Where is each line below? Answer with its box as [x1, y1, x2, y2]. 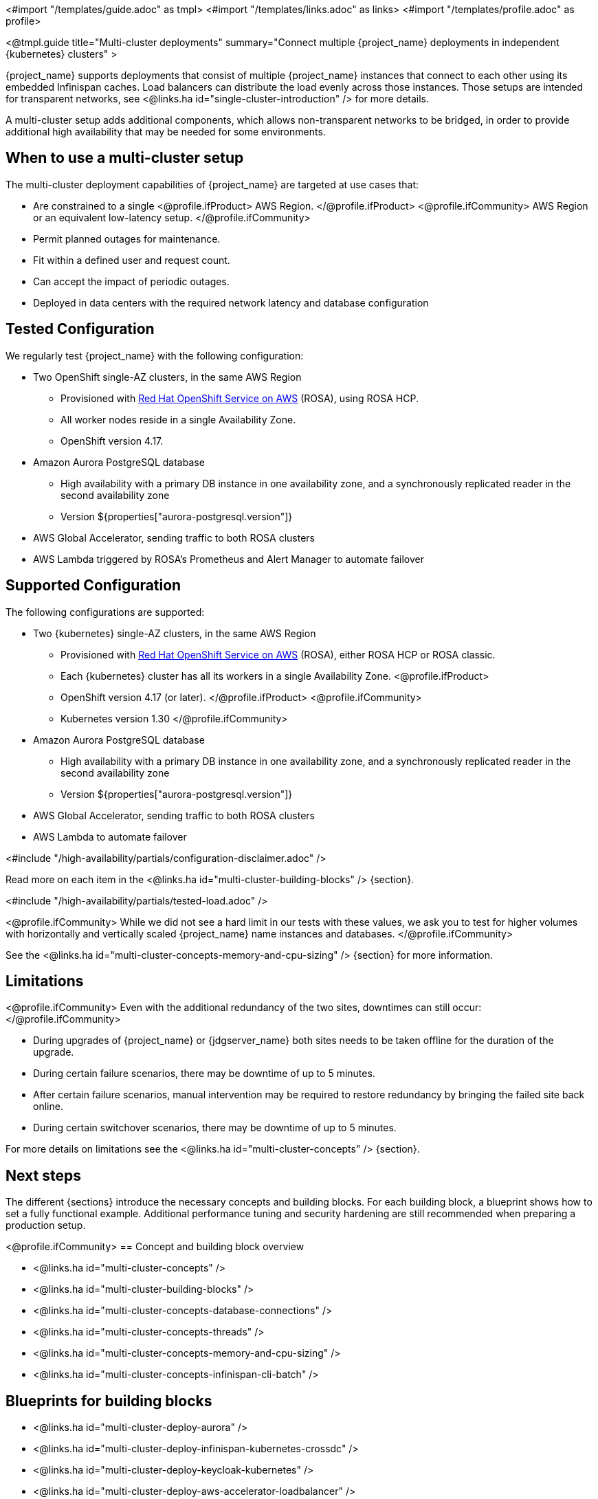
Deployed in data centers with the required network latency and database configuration [33, 296, 429, 309]
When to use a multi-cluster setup [5, 149, 244, 167]
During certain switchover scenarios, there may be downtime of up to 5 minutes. [33, 1122, 397, 1134]
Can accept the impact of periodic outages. [33, 275, 230, 287]
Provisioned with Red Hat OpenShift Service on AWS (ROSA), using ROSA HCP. [60, 392, 419, 404]
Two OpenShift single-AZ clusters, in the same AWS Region [33, 370, 302, 383]
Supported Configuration [5, 577, 181, 595]
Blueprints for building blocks [5, 1392, 212, 1410]
